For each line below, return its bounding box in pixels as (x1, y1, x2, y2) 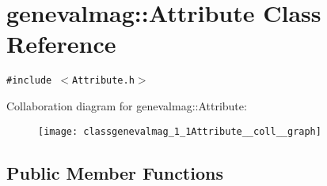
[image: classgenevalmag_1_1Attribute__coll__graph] (38, 125, 321, 137)
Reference (6, 28, 116, 60)
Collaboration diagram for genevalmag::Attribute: (6, 97, 247, 113)
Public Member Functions (6, 160, 223, 184)
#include (6, 75, 52, 87)
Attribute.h (72, 75, 135, 87)
